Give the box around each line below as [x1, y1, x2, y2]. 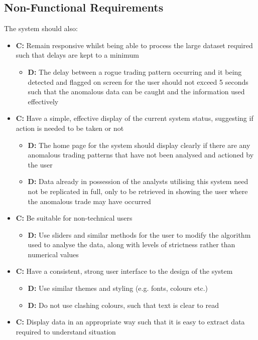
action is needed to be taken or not [16, 122, 124, 133]
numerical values [28, 249, 79, 259]
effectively [28, 96, 59, 106]
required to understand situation [16, 326, 116, 336]
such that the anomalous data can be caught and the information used [28, 86, 245, 97]
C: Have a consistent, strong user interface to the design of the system [16, 266, 233, 276]
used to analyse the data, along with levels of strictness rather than [28, 239, 235, 250]
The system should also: [4, 23, 78, 34]
